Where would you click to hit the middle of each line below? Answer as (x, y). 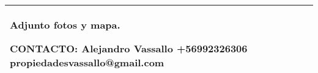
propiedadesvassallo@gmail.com (87, 62)
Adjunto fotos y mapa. (65, 25)
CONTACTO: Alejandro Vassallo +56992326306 (129, 48)
